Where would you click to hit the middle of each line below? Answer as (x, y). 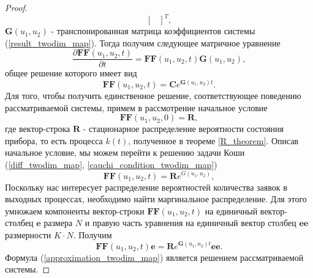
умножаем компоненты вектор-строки (75, 210)
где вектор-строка (38, 129)
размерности (28, 234)
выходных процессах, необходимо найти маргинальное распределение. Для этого (156, 199)
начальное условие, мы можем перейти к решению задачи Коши (125, 152)
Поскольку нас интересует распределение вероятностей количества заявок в (146, 187)
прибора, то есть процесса (54, 140)
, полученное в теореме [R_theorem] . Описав (213, 140)
